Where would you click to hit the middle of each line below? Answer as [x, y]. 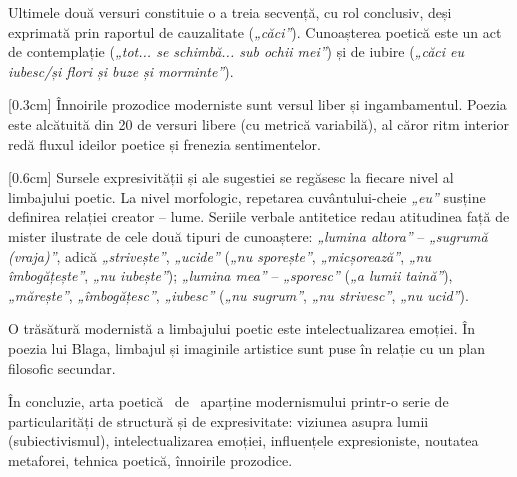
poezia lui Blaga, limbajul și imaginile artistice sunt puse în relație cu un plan [246, 347]
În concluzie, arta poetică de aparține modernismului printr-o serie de [228, 401]
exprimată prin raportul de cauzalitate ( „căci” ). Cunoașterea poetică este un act [255, 31]
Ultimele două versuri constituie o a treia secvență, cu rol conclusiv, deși [230, 12]
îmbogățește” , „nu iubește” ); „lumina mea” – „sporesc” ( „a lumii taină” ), [230, 275]
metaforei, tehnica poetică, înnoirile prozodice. [150, 459]
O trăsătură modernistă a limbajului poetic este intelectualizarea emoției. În [242, 328]
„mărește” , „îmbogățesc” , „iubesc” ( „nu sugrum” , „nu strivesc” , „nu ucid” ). [238, 294]
